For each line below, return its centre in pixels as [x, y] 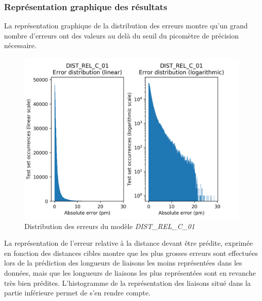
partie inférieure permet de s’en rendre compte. [77, 293]
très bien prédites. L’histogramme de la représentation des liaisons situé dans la [127, 283]
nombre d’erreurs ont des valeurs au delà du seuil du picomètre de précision [122, 35]
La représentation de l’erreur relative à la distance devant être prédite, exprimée [128, 243]
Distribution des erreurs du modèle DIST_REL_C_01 [110, 226]
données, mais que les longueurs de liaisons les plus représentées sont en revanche [130, 272]
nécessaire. [20, 45]
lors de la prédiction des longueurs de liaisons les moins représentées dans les [123, 263]
